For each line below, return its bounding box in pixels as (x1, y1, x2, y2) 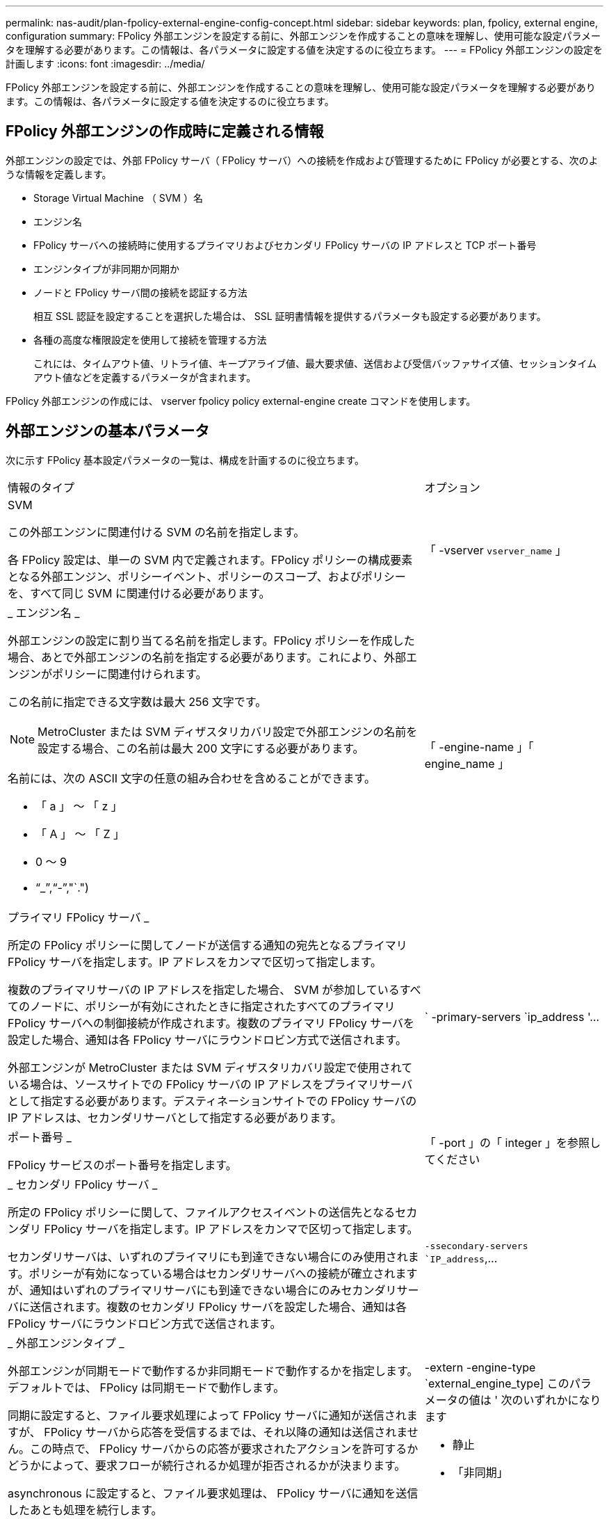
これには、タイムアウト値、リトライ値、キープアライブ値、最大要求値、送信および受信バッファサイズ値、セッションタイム (33, 357, 597, 369)
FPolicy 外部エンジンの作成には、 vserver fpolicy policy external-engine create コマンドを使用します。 (6, 394, 476, 407)
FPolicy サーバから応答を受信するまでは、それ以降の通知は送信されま (44, 1424, 407, 1439)
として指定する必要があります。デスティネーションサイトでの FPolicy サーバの (8, 1093, 417, 1108)
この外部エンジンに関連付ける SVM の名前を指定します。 (8, 524, 305, 539)
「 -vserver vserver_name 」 (424, 542, 567, 557)
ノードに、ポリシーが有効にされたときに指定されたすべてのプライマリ (30, 999, 396, 1013)
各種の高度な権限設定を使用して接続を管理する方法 (33, 333, 267, 346)
